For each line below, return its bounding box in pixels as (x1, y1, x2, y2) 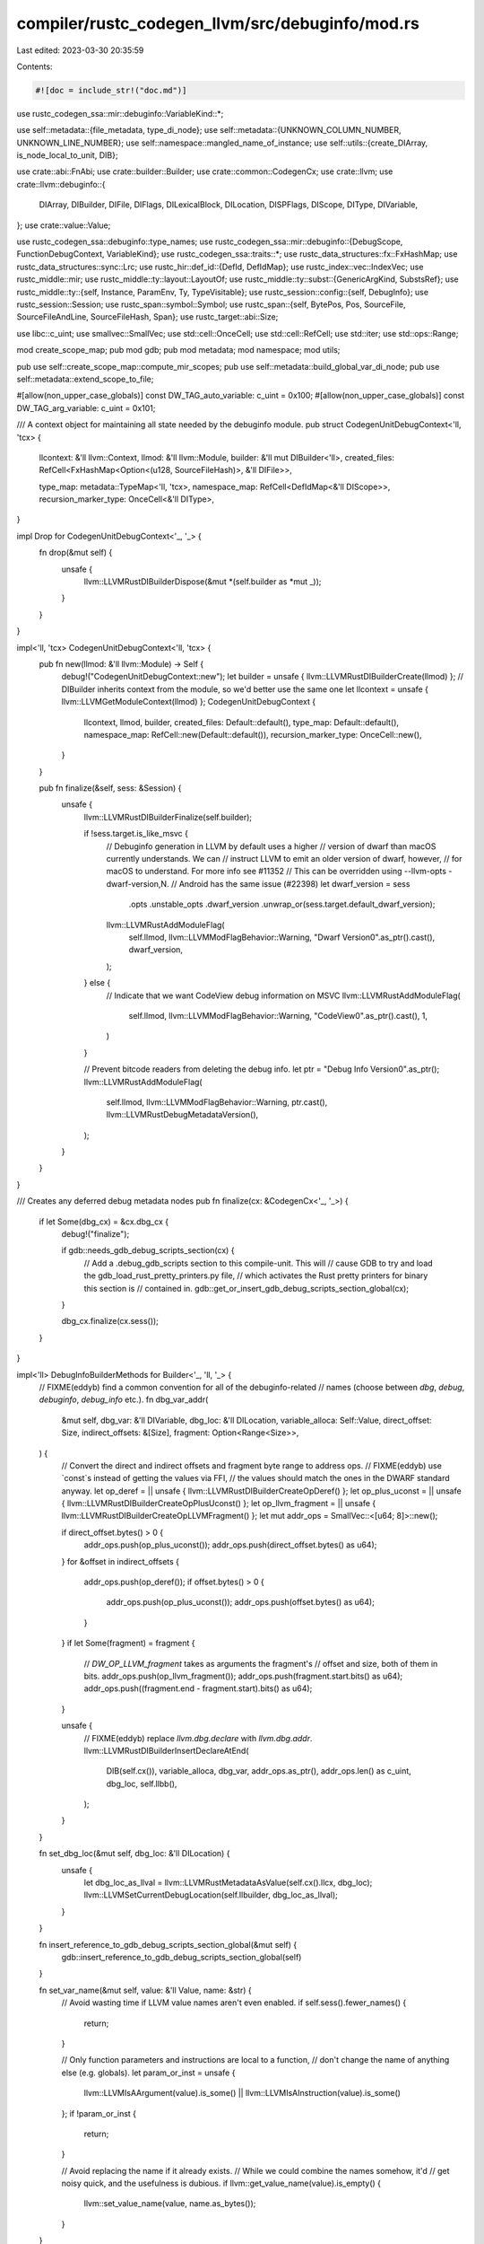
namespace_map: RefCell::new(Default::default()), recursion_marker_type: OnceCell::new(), (83, 729, 422, 740)
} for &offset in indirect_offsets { (61, 1556, 179, 1566)
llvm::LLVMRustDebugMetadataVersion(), (106, 1109, 259, 1120)
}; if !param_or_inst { (61, 2108, 137, 2118)
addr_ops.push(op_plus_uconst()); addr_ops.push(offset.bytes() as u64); (106, 1597, 376, 1608)
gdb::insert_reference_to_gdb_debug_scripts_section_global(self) (61, 1952, 302, 1962)
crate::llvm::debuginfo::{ (16, 179, 106, 189)
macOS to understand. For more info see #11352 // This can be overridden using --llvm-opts (106, 866, 447, 877)
